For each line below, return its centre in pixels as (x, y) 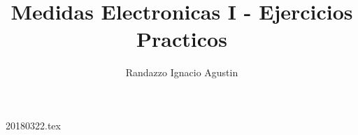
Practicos (182, 39)
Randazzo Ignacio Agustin (182, 72)
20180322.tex (33, 125)
